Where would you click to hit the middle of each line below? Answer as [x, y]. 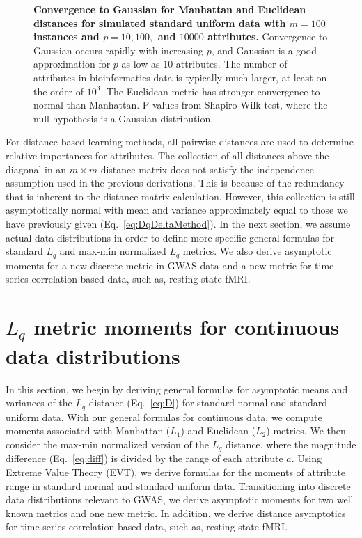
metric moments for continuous [187, 326]
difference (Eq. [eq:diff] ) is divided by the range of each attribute [144, 458]
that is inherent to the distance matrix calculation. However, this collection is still [180, 196]
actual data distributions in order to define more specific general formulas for [170, 237]
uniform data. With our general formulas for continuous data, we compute [164, 417]
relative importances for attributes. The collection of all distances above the [167, 155]
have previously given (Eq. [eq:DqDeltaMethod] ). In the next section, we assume [178, 223]
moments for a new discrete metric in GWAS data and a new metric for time [170, 265]
